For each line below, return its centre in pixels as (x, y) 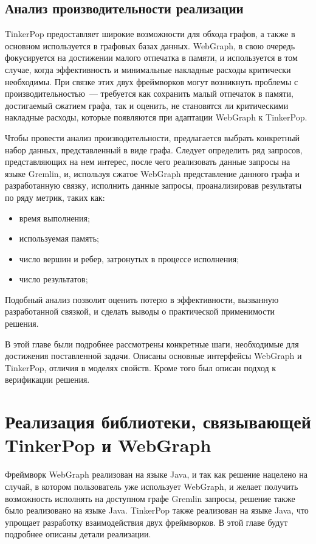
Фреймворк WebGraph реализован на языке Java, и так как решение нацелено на (156, 474)
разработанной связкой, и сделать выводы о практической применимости (140, 311)
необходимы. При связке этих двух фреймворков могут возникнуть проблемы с (152, 81)
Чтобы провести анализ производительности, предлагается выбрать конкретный (153, 137)
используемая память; (59, 238)
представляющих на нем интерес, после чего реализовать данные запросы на (148, 162)
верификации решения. (47, 379)
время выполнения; (54, 218)
